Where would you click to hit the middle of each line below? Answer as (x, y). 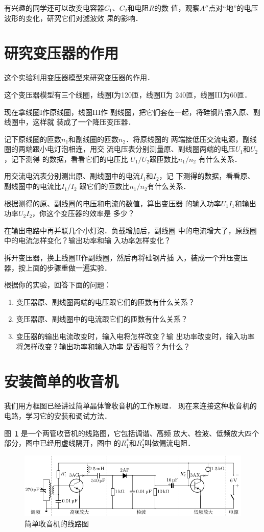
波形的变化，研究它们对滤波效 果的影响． (73, 18)
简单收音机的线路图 (57, 523)
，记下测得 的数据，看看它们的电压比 (66, 159)
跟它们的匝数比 (104, 186)
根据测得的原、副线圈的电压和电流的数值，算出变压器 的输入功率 (113, 203)
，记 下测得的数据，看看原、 (207, 176)
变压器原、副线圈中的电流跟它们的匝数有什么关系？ (102, 319)
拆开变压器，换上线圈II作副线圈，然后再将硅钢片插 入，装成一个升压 (119, 258)
